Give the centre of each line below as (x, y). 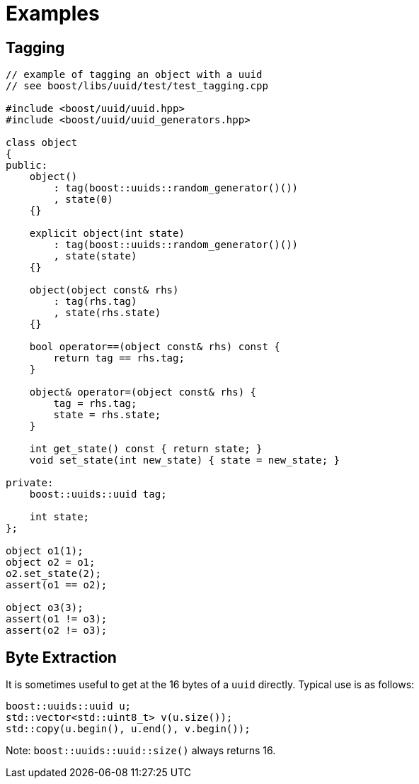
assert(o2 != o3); (57, 631)
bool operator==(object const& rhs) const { (155, 347)
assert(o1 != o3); (57, 619)
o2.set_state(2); (53, 574)
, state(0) (83, 200)
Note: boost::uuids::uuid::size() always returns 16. (141, 751)
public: (27, 166)
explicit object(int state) (107, 234)
